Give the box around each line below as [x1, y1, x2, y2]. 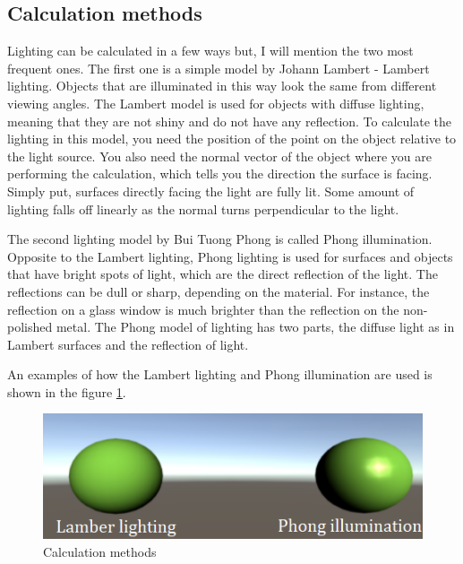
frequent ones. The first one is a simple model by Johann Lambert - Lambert [7, 58, 430, 77]
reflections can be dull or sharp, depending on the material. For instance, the [7, 282, 430, 300]
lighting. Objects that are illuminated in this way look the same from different [7, 76, 437, 95]
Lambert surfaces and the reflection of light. [7, 334, 249, 353]
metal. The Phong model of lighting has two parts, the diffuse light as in [56, 317, 455, 336]
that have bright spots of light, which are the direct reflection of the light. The [7, 265, 438, 283]
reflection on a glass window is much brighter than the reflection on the [7, 299, 399, 318]
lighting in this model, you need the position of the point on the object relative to [7, 129, 457, 148]
